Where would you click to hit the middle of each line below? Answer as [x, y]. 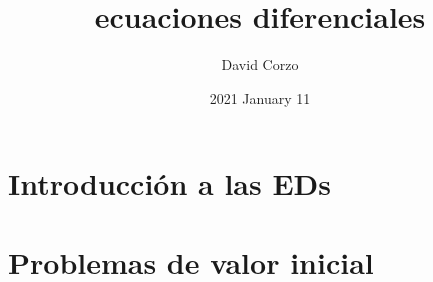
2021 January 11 [260, 97]
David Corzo [260, 64]
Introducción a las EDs [170, 183]
